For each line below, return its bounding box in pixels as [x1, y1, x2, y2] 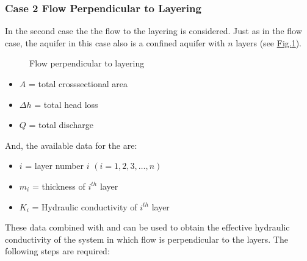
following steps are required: [5, 245, 110, 257]
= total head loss [34, 98, 98, 110]
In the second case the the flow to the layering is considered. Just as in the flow [5, 24, 302, 37]
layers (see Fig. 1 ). [236, 36, 302, 49]
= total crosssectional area [28, 77, 128, 90]
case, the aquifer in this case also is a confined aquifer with [5, 36, 225, 49]
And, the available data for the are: [5, 138, 137, 151]
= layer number [25, 159, 84, 172]
